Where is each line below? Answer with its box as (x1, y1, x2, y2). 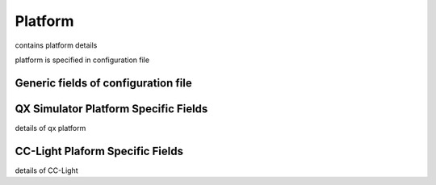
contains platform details (15, 40, 98, 50)
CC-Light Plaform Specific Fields (15, 144, 183, 158)
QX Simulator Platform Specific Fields (15, 102, 208, 116)
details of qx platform (15, 123, 86, 132)
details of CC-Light (15, 166, 78, 175)
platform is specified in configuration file (15, 55, 149, 65)
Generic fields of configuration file (15, 76, 193, 90)
